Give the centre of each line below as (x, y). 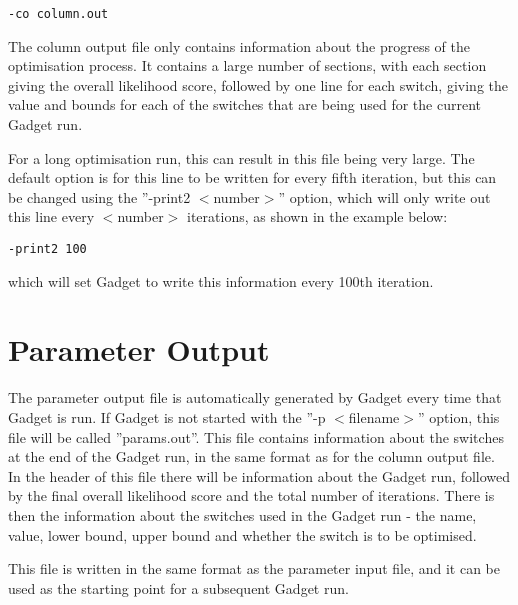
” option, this (459, 416)
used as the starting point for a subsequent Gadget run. (178, 587)
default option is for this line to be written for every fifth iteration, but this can (252, 177)
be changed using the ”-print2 (99, 196)
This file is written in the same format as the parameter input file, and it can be (254, 568)
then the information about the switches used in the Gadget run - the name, (242, 514)
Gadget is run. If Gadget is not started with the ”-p (167, 416)
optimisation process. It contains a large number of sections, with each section (247, 65)
